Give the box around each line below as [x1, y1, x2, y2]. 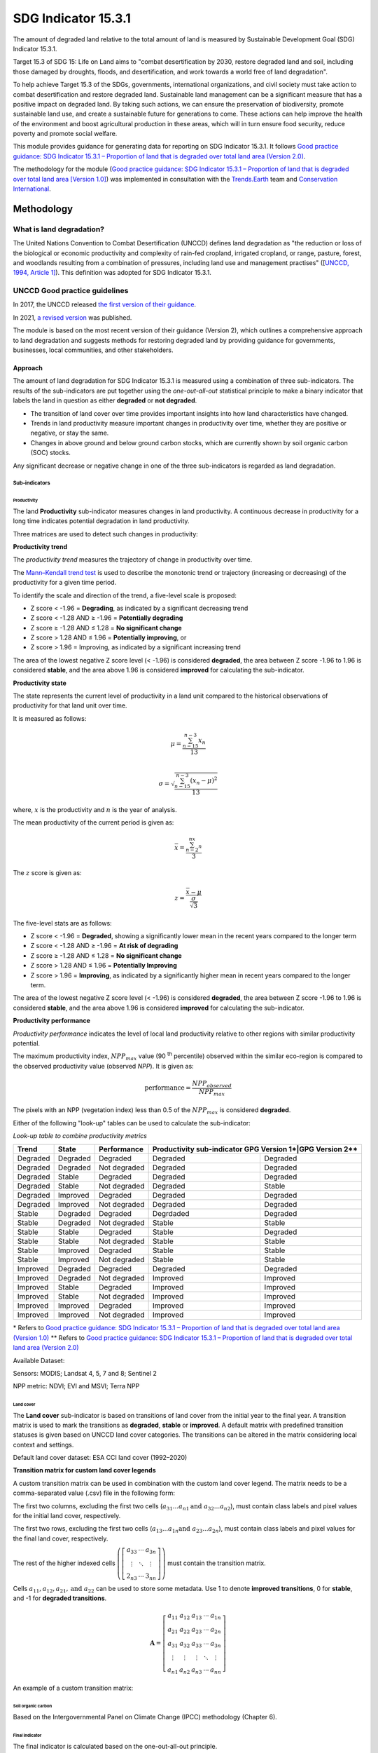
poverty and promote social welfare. [13, 130, 118, 138]
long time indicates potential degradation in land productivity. [13, 517, 190, 525]
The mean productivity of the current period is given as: [13, 818, 174, 827]
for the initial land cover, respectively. [13, 1512, 121, 1520]
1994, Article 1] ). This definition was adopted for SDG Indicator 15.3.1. [13, 269, 211, 277]
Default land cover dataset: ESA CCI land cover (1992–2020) [13, 1454, 188, 1462]
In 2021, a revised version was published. [13, 313, 132, 322]
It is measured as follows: [13, 714, 87, 722]
